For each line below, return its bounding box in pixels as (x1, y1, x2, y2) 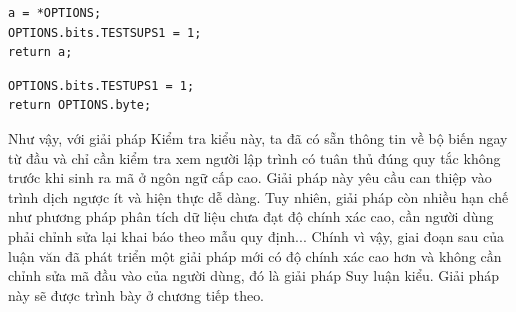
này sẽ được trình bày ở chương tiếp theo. (8, 284, 265, 305)
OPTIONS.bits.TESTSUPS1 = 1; (8, 25, 202, 40)
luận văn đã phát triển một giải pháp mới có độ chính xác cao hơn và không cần (8, 245, 502, 266)
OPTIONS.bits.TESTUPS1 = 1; (8, 78, 195, 93)
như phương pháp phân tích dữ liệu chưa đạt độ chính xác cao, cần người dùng (8, 206, 494, 227)
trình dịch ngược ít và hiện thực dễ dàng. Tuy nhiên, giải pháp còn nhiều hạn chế (8, 186, 509, 207)
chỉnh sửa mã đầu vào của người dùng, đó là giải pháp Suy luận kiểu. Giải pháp (8, 265, 500, 286)
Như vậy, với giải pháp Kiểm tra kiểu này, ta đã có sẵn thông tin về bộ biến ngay (8, 127, 508, 148)
